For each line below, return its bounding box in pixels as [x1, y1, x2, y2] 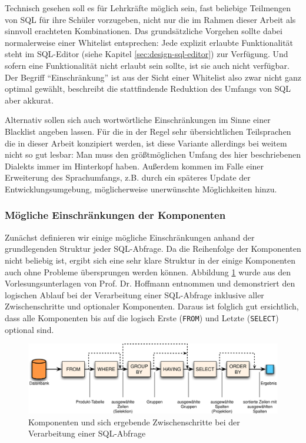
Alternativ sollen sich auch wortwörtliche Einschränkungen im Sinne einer [5, 114, 271, 126]
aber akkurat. [5, 94, 54, 106]
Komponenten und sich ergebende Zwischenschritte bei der [28, 415, 240, 428]
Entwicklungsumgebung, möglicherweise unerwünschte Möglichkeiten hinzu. [5, 182, 277, 195]
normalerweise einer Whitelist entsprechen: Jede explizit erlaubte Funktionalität [5, 36, 294, 48]
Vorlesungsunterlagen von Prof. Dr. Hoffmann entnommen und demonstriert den [5, 277, 295, 289]
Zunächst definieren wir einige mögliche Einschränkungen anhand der [5, 231, 255, 243]
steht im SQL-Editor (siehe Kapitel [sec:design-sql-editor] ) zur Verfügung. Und [5, 48, 288, 60]
